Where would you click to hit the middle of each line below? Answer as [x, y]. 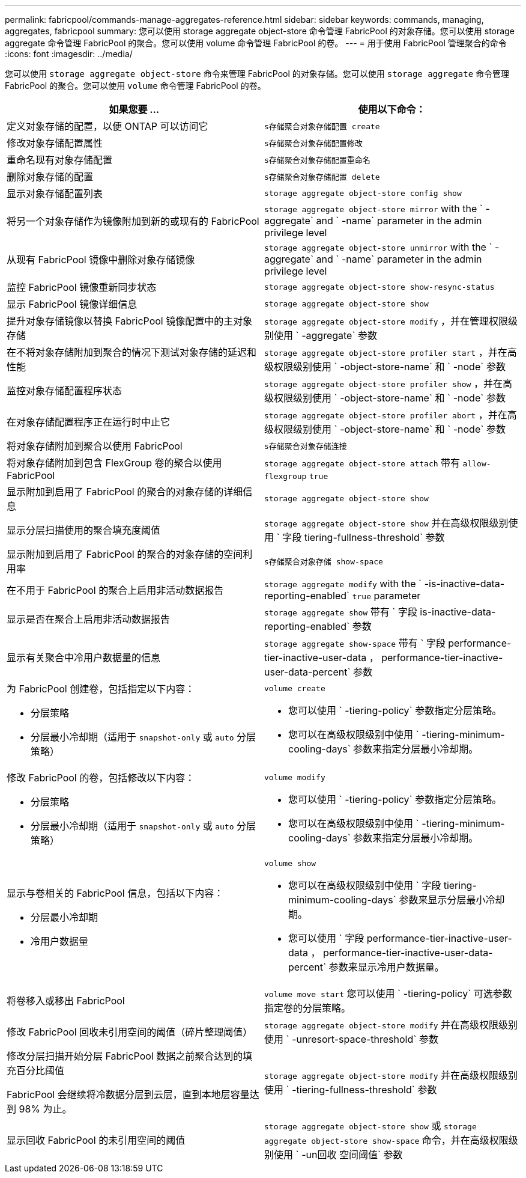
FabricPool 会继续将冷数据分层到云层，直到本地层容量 [128, 1094]
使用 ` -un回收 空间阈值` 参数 [338, 1155]
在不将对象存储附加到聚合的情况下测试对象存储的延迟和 [132, 352]
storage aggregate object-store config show [363, 193]
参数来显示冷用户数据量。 [386, 967]
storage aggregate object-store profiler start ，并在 [386, 352]
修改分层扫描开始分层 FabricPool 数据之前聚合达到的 [125, 1056]
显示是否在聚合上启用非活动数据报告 [89, 619]
